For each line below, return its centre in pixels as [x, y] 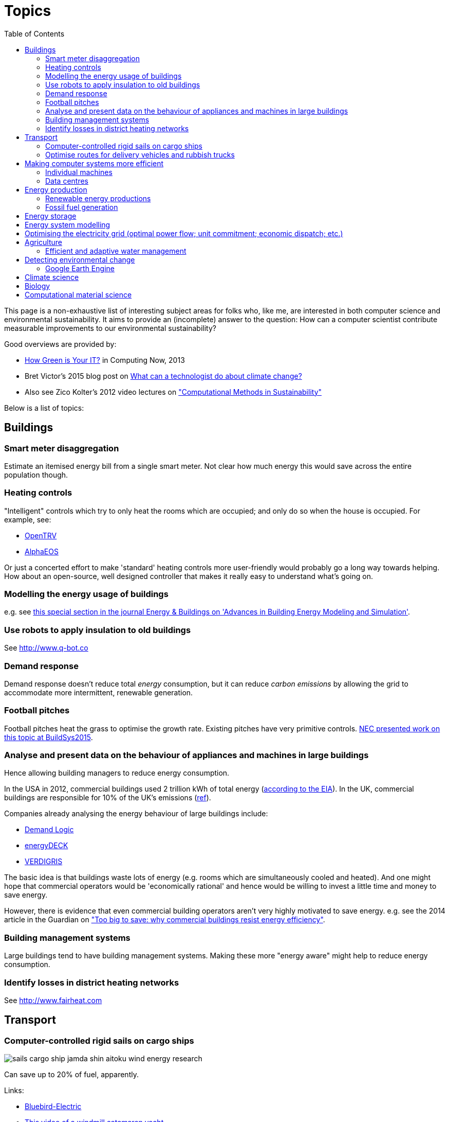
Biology [38, 286]
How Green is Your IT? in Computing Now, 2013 [105, 360]
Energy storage [51, 216]
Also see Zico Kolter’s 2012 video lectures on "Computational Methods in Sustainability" [173, 392]
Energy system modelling [68, 224]
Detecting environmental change [80, 259]
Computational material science [78, 294]
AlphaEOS [42, 551]
